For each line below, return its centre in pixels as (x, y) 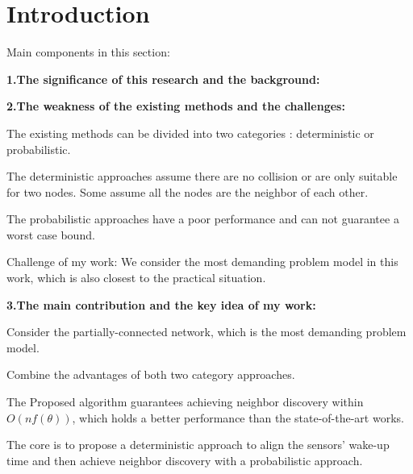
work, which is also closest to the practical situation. (136, 278)
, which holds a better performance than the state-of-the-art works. (238, 417)
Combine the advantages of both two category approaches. (151, 374)
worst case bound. (51, 234)
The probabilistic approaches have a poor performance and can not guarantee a (203, 219)
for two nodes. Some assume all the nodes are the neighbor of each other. (188, 191)
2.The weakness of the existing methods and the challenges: (176, 106)
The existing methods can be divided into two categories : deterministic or (190, 133)
